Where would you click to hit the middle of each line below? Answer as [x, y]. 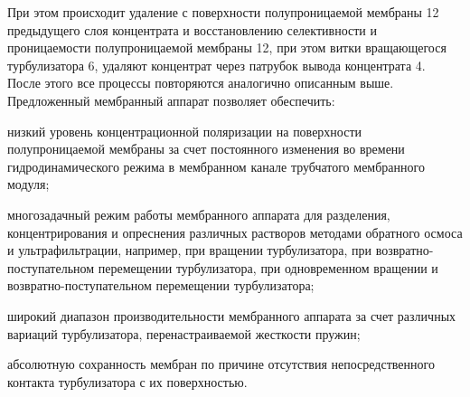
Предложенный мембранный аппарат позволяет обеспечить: [171, 100]
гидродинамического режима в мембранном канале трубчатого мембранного [216, 166]
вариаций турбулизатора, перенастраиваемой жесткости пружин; [184, 333]
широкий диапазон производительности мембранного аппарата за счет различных [232, 315]
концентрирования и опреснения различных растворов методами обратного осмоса [235, 232]
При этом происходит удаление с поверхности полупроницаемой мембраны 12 [223, 12]
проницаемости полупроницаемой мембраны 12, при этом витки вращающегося [227, 47]
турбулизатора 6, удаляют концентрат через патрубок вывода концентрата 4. [216, 65]
